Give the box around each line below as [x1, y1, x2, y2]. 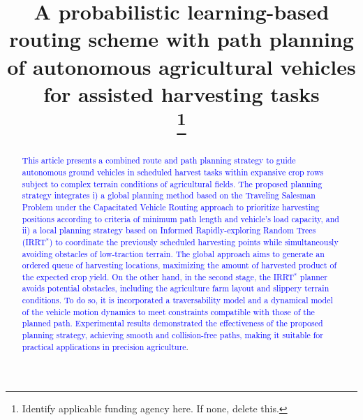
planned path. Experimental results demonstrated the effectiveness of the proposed [22, 317, 323, 329]
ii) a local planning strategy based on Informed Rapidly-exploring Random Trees [22, 224, 316, 236]
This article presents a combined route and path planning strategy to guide [22, 154, 296, 166]
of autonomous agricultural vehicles [7, 52, 356, 80]
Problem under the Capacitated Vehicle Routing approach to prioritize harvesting [22, 201, 320, 212]
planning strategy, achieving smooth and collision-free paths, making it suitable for [22, 329, 323, 341]
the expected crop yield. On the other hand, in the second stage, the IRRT [22, 270, 295, 282]
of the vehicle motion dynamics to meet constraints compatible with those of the [22, 305, 315, 317]
